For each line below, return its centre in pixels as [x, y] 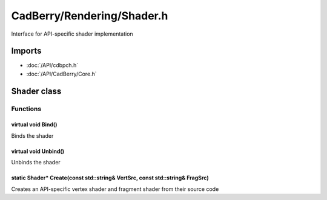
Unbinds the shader [36, 163]
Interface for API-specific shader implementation [72, 34]
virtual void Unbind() [38, 151]
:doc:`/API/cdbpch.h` [52, 65]
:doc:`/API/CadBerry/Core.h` [61, 74]
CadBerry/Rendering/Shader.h [90, 16]
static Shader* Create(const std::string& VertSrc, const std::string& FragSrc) [110, 178]
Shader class [36, 91]
